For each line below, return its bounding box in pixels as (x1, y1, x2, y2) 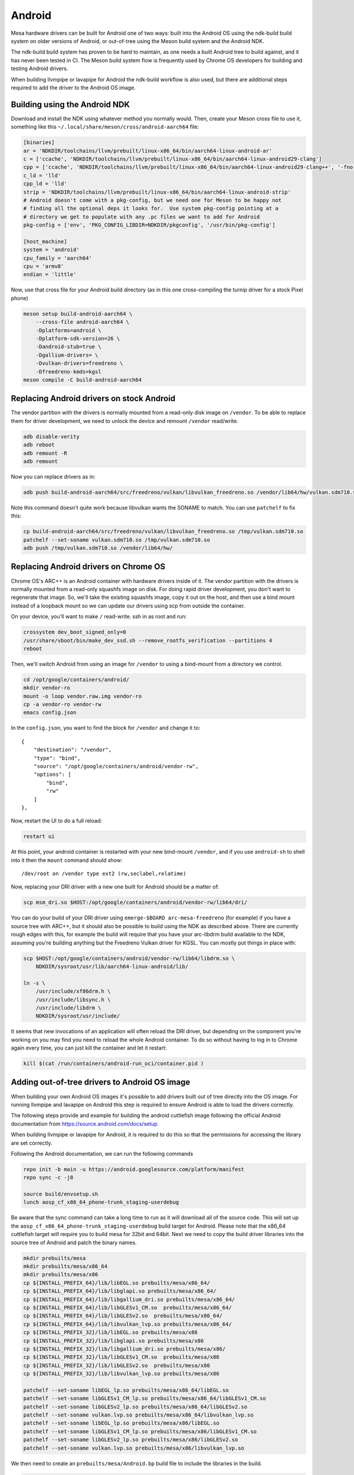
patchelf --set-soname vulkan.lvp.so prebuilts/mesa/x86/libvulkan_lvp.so (23, 1444, 245, 1451)
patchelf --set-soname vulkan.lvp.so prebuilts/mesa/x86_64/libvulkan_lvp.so (23, 1412, 254, 1418)
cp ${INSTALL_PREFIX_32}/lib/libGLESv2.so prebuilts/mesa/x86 (23, 1362, 211, 1369)
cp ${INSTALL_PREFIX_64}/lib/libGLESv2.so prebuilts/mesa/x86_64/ (23, 1313, 223, 1319)
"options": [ (33, 771, 71, 778)
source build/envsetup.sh (23, 1191, 99, 1198)
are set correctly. (11, 1139, 53, 1146)
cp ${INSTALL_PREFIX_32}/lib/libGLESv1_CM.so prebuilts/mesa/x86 (23, 1354, 219, 1361)
